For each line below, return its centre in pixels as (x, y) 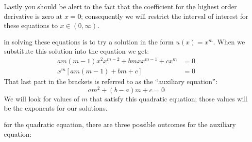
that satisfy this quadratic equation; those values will (169, 98)
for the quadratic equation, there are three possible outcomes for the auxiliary (120, 124)
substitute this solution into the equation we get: (76, 51)
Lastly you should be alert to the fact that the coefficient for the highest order (120, 6)
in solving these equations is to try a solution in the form (89, 41)
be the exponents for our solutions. (56, 108)
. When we (229, 41)
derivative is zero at (33, 16)
